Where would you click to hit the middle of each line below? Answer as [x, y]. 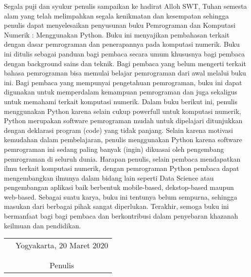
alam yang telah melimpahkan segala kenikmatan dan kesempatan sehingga [117, 15]
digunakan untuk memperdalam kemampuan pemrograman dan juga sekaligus [121, 92]
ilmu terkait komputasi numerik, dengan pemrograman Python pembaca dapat [122, 168]
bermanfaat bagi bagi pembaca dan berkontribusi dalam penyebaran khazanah [121, 216]
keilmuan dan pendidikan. [43, 225]
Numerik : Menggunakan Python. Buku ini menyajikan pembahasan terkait [117, 34]
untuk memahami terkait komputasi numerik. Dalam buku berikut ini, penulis [121, 101]
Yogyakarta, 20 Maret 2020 [62, 245]
